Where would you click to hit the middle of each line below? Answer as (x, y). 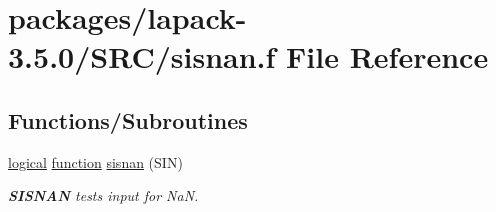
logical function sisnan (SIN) (95, 161)
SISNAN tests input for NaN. (103, 195)
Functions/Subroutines (128, 119)
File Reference (387, 56)
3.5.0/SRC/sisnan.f (142, 56)
